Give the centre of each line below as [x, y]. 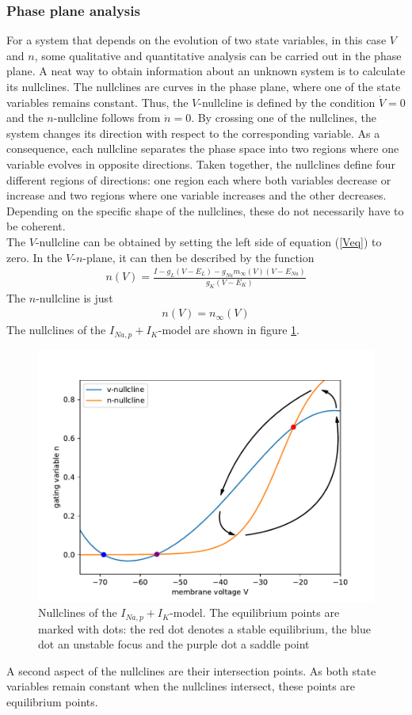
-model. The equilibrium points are [255, 612]
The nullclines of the [56, 330]
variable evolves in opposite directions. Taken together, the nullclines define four [201, 164]
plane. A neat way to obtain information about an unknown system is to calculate [206, 71]
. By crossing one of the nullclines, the [284, 118]
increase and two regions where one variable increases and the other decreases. [196, 195]
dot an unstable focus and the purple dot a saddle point [174, 644]
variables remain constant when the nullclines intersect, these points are [181, 686]
